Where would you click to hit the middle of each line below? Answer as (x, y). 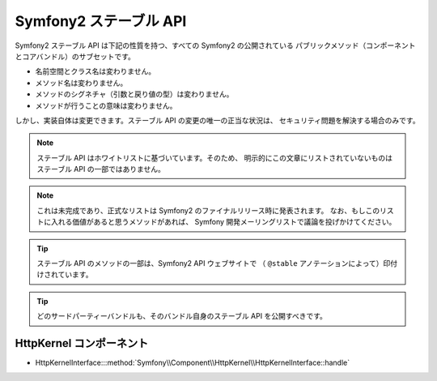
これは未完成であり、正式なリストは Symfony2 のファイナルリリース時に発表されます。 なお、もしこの (208, 210)
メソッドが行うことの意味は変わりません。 (106, 105)
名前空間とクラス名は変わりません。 (95, 71)
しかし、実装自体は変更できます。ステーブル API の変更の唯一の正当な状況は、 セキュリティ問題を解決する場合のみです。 (217, 120)
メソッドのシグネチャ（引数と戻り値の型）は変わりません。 (134, 94)
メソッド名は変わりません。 (81, 83)
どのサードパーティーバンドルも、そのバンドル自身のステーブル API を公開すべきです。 (182, 316)
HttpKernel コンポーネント (82, 343)
